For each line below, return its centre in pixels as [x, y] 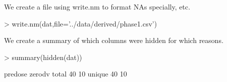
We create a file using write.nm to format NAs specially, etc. [97, 6]
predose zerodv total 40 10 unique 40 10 [66, 74]
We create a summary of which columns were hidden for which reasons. [114, 40]
